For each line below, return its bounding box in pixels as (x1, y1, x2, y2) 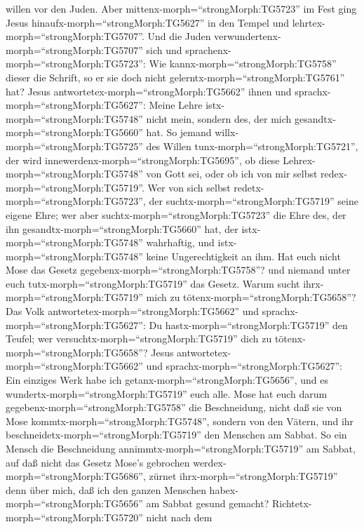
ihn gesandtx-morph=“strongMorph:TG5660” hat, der (6, 221, 238, 236)
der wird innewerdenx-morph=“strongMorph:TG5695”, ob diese (6, 152, 280, 167)
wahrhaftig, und (146, 235, 215, 250)
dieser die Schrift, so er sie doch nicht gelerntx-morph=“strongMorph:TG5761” (6, 69, 345, 84)
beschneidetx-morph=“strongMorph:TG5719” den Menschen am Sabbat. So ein (6, 427, 347, 442)
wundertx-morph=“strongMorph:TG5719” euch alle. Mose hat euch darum (6, 386, 328, 401)
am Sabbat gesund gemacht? (146, 496, 269, 511)
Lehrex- (283, 152, 316, 167)
